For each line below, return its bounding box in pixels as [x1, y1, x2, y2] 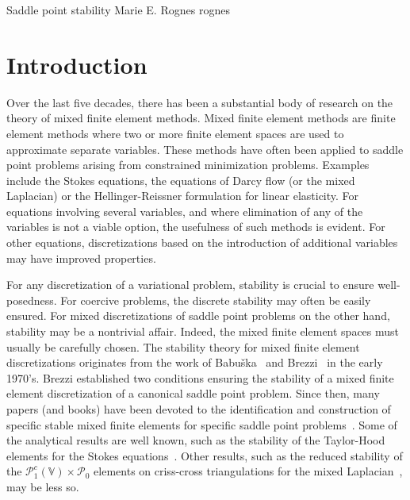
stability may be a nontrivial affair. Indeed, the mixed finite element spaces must [6, 323, 400, 340]
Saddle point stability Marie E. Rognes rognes [6, 2, 230, 17]
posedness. [6, 291, 57, 308]
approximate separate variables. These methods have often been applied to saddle [6, 140, 404, 157]
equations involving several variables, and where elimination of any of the [6, 202, 363, 219]
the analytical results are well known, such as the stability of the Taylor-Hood [6, 432, 385, 448]
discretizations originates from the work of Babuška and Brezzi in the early [6, 354, 383, 371]
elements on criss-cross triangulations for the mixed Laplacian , [94, 463, 403, 479]
